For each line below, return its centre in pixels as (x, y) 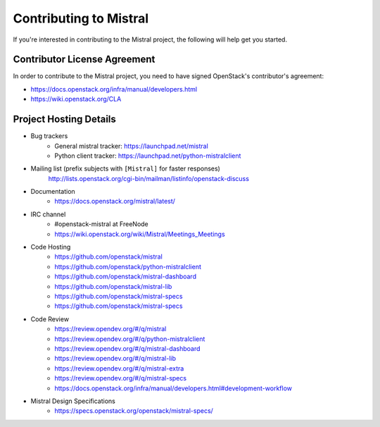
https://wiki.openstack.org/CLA (76, 99)
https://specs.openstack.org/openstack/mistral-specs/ (134, 411)
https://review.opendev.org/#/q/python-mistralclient (130, 339)
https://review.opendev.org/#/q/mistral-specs (120, 378)
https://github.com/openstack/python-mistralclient (128, 266)
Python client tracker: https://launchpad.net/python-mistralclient (148, 156)
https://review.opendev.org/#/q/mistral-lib (115, 359)
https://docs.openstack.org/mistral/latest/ (115, 202)
